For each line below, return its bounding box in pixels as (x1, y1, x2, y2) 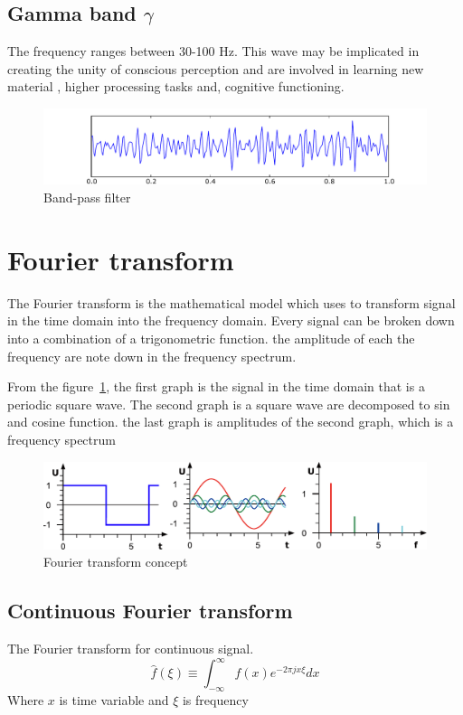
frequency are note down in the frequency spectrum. (7, 346, 297, 365)
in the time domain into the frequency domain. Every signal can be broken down (7, 311, 455, 330)
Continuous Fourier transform (7, 597, 293, 625)
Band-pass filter (43, 188, 131, 207)
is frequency (182, 691, 249, 710)
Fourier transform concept (43, 552, 188, 571)
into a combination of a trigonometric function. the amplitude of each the (7, 328, 415, 347)
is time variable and (59, 691, 169, 710)
